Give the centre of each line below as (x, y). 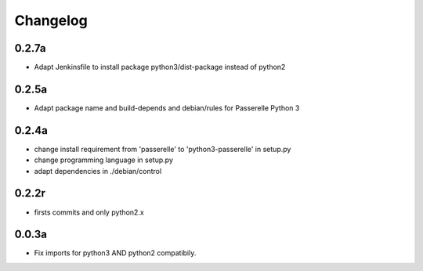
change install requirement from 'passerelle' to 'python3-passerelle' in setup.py (163, 149)
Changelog (51, 20)
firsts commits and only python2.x (89, 212)
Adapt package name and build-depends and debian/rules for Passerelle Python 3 (167, 108)
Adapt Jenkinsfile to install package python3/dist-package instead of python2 (160, 67)
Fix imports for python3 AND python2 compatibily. (115, 253)
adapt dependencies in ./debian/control (98, 171)
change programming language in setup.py (104, 160)
